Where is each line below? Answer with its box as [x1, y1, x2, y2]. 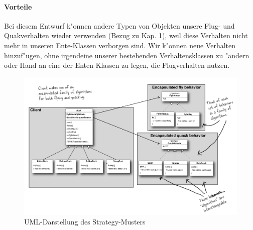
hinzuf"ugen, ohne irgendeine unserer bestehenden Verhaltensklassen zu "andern [4, 50, 249, 60]
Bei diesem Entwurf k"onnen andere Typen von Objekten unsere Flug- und [4, 20, 235, 31]
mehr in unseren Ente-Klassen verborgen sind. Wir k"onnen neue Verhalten [4, 40, 236, 50]
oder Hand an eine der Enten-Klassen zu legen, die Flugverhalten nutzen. [4, 60, 230, 70]
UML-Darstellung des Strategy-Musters [24, 216, 146, 227]
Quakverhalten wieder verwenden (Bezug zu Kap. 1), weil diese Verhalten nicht [4, 30, 248, 41]
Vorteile [4, 1, 32, 12]
